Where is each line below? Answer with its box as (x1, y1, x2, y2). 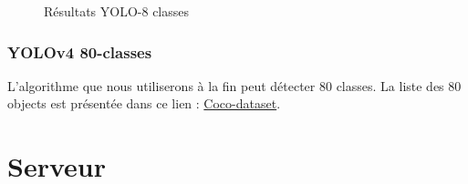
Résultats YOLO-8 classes (44, 2, 190, 20)
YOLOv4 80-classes (7, 40, 152, 63)
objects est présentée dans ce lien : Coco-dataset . (7, 94, 281, 113)
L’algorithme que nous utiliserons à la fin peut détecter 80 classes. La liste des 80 (7, 76, 462, 95)
